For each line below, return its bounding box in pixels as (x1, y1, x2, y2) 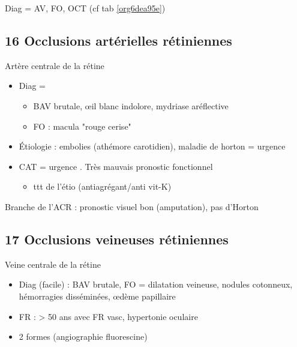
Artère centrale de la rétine (5, 59, 104, 71)
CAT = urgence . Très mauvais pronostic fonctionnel (19, 160, 213, 172)
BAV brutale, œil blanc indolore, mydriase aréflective (33, 99, 229, 112)
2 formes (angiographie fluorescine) (19, 330, 148, 343)
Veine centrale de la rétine (5, 258, 101, 270)
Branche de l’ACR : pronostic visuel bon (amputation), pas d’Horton (5, 200, 259, 213)
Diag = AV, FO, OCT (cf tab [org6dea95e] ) (5, 2, 166, 14)
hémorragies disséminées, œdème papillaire (19, 289, 176, 302)
